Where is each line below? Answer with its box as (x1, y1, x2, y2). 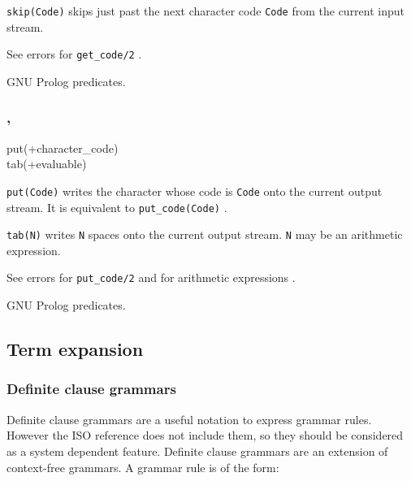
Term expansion (6, 336, 144, 362)
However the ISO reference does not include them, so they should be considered (6, 427, 404, 444)
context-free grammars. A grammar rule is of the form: (6, 458, 279, 475)
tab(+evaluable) (6, 155, 87, 172)
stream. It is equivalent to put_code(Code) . (6, 198, 227, 215)
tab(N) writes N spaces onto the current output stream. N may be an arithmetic (6, 226, 403, 243)
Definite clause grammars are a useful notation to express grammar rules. (6, 410, 372, 427)
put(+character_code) (6, 139, 119, 156)
